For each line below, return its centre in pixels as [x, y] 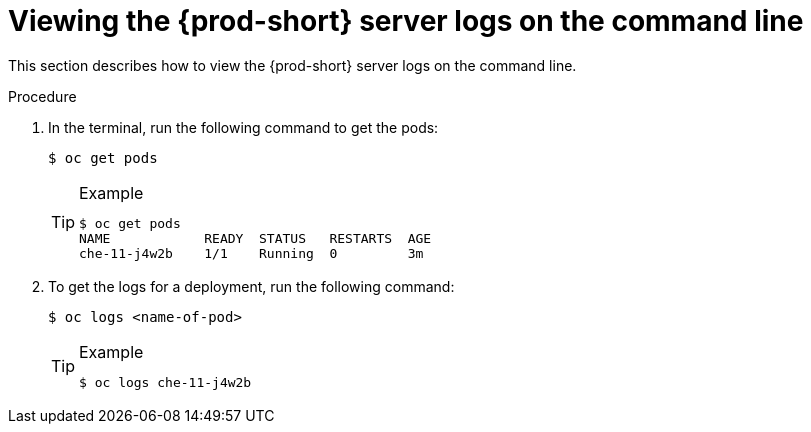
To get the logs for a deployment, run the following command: [251, 286]
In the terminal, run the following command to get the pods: [243, 127]
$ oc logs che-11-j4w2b [165, 382]
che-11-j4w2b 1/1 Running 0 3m [251, 253]
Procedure [42, 96]
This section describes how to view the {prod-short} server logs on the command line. [292, 65]
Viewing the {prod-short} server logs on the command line [406, 21]
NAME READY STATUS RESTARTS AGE [255, 238]
